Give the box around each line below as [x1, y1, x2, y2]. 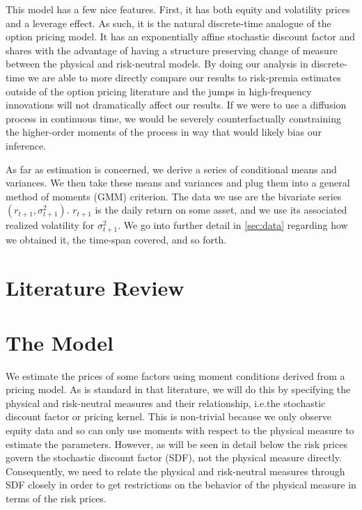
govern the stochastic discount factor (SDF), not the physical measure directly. [6, 450, 342, 465]
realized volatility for [6, 218, 95, 232]
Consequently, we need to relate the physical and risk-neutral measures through [6, 463, 345, 478]
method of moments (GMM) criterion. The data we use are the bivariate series [6, 189, 342, 203]
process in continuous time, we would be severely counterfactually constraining [6, 111, 341, 125]
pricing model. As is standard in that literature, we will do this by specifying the [6, 382, 351, 397]
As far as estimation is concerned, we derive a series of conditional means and [6, 161, 337, 176]
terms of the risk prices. [6, 491, 107, 505]
